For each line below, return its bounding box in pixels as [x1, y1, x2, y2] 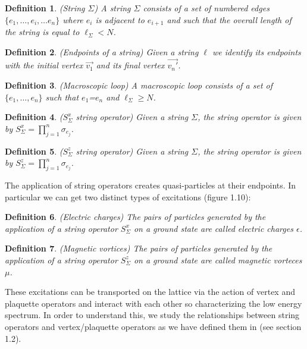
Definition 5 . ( [5, 144, 63, 157]
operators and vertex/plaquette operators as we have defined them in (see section [5, 320, 302, 332]
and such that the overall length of [167, 13, 292, 26]
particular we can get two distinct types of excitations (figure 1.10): [5, 190, 251, 203]
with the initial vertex [5, 59, 83, 71]
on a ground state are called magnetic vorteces [133, 253, 302, 266]
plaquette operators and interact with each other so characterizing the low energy [5, 297, 302, 309]
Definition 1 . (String [5, 2, 85, 14]
